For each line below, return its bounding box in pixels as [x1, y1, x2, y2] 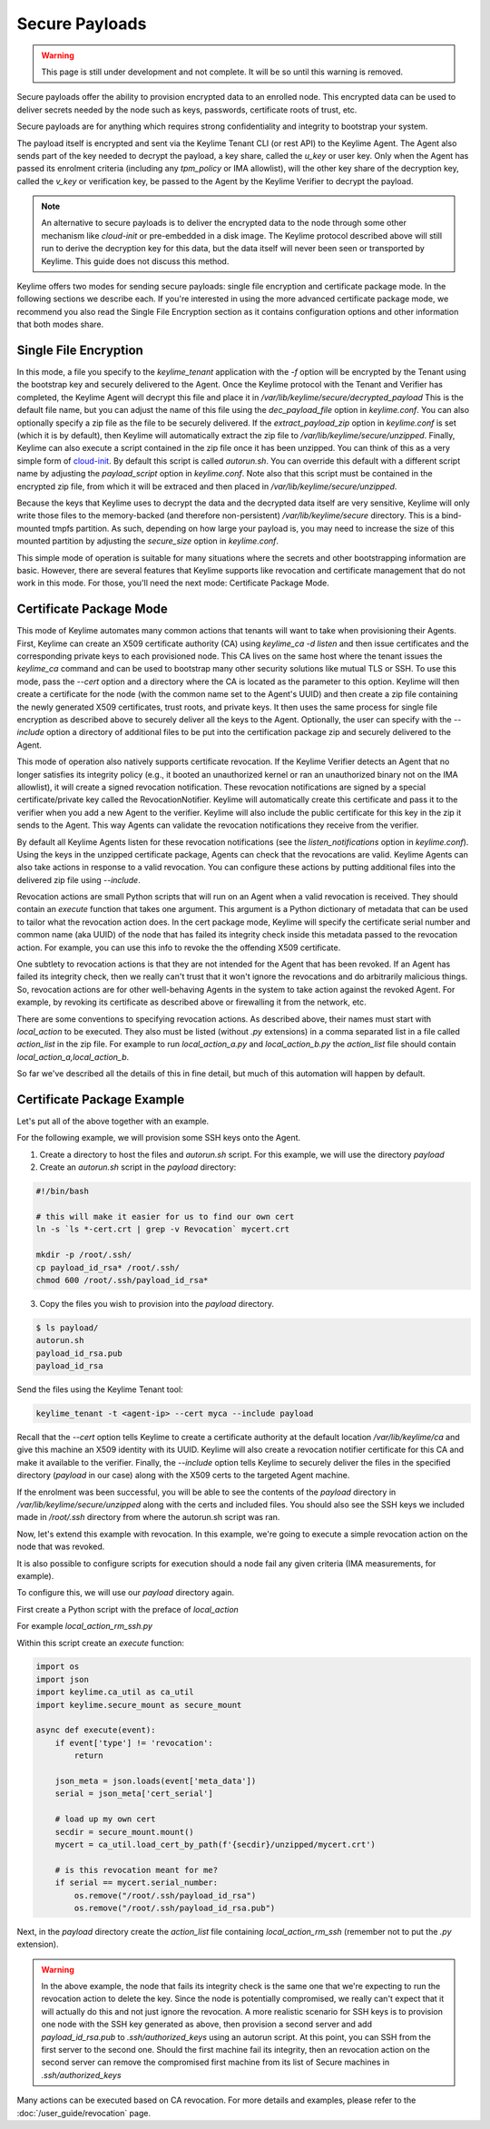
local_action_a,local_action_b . [16, 1051, 130, 1062]
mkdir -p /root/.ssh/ [35, 1250, 132, 1261]
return [73, 1751, 103, 1761]
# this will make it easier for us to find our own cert [35, 1212, 295, 1221]
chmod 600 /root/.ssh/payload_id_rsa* [35, 1275, 209, 1285]
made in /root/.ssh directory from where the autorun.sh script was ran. [16, 1512, 280, 1523]
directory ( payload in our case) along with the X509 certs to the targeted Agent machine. [16, 1470, 350, 1481]
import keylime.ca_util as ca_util [35, 1687, 194, 1697]
